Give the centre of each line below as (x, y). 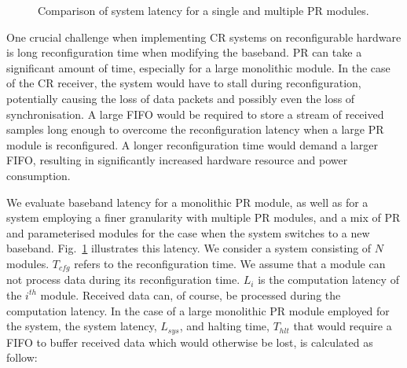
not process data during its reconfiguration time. (123, 280)
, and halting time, (224, 326)
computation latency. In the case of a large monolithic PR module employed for (198, 310)
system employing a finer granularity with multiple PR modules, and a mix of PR (203, 217)
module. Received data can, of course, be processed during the (191, 294)
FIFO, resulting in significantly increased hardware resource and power (177, 160)
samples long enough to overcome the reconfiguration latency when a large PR (195, 129)
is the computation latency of (328, 280)
